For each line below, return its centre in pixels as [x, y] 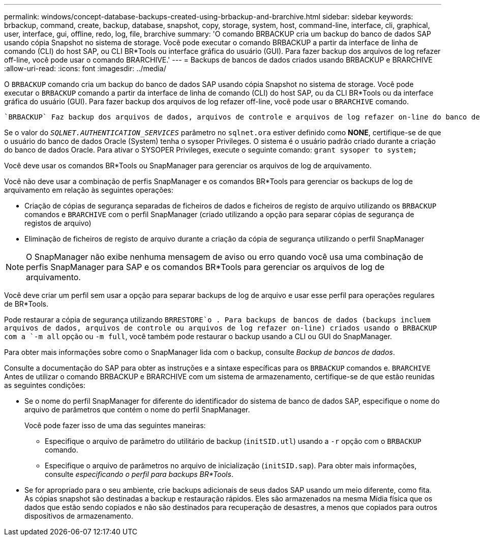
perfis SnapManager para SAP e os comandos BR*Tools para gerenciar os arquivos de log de [205, 267]
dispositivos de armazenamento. [79, 516]
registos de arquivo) [58, 223]
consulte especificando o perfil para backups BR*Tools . [139, 474]
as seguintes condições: [45, 385]
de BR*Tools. [26, 304]
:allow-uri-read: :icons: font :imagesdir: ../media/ [85, 68]
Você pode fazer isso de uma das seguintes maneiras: [115, 425]
